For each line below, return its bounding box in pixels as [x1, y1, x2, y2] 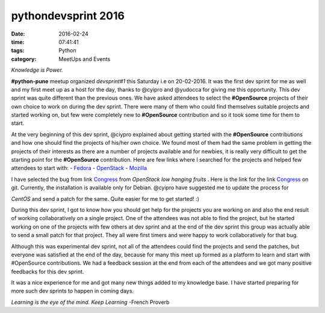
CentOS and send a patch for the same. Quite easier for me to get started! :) [11, 195, 200, 202]
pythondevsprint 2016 [11, 9, 125, 22]
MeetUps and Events [58, 55, 111, 63]
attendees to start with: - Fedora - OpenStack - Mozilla [11, 165, 147, 172]
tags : [11, 47, 25, 54]
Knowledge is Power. [11, 66, 63, 74]
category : [11, 55, 37, 63]
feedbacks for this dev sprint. [11, 268, 84, 275]
